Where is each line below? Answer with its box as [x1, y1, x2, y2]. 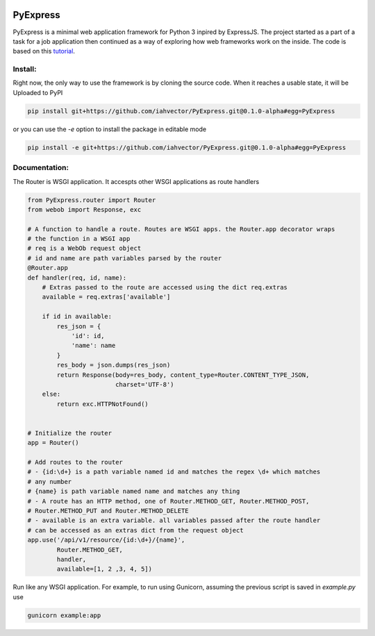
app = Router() [27, 439, 79, 447]
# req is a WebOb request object [27, 244, 142, 253]
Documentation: [12, 163, 69, 173]
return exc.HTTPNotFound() [56, 400, 149, 408]
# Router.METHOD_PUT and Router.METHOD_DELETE [27, 507, 189, 514]
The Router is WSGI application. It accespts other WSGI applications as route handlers [12, 177, 260, 185]
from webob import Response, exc [27, 206, 142, 213]
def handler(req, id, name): [27, 274, 127, 281]
